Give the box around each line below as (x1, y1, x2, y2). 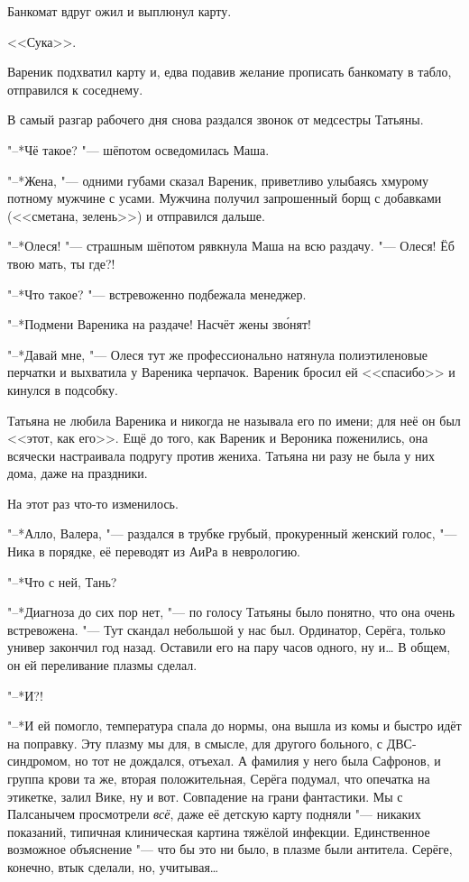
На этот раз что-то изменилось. (7, 493, 179, 512)
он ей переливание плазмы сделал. (7, 656, 198, 675)
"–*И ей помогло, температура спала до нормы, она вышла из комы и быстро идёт (7, 716, 462, 735)
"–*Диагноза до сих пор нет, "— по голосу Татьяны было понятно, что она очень (7, 602, 455, 621)
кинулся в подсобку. (7, 380, 118, 399)
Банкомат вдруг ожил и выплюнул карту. (7, 2, 232, 20)
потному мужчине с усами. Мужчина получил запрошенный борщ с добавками (7, 188, 442, 207)
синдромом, (7, 751, 71, 770)
